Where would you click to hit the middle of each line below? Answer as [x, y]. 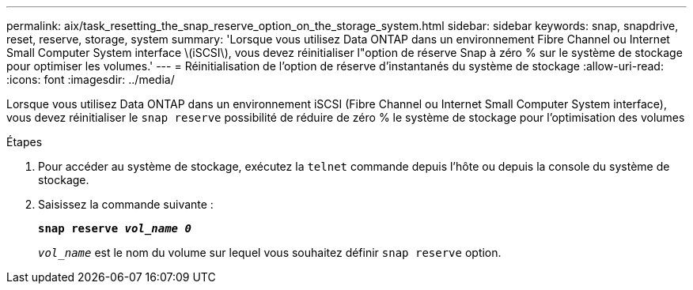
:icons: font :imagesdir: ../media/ [91, 79]
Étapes [25, 142]
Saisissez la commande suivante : [126, 204]
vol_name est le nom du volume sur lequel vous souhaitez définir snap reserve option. [270, 252]
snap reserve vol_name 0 [115, 228]
